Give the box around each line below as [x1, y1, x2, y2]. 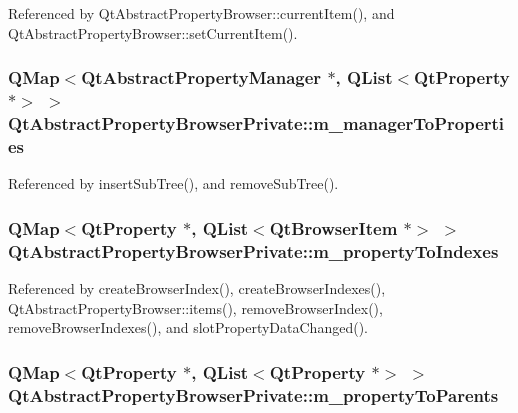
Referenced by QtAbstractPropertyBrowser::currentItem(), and [8, 3, 395, 23]
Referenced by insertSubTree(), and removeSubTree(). [8, 173, 339, 194]
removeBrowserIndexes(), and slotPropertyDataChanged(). [8, 317, 368, 338]
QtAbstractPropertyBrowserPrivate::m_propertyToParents [8, 382, 499, 407]
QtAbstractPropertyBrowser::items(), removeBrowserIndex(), [8, 297, 383, 318]
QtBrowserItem [269, 215, 398, 240]
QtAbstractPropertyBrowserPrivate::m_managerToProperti [8, 110, 505, 135]
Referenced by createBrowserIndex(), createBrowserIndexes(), [8, 277, 386, 298]
